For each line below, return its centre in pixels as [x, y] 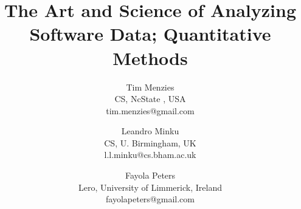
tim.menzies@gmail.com [150, 110]
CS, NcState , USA [150, 99]
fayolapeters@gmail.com [150, 199]
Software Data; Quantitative [150, 34]
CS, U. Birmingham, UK [150, 142]
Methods [150, 57]
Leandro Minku [150, 131]
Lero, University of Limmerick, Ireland [150, 187]
